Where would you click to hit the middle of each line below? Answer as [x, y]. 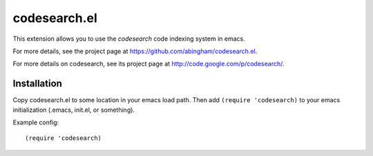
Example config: [36, 123]
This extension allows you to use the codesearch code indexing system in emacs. [129, 39]
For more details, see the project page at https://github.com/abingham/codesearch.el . [135, 51]
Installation [37, 84]
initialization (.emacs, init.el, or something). [74, 110]
